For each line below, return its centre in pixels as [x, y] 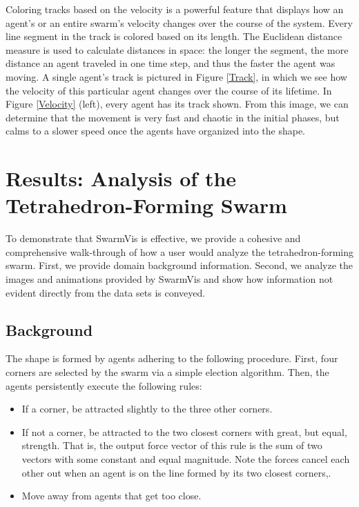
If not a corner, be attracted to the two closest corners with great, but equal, [184, 431]
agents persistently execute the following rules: [104, 385]
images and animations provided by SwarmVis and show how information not [169, 279]
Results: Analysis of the [121, 178]
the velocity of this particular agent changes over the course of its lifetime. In [169, 90]
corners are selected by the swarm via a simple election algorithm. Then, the [167, 372]
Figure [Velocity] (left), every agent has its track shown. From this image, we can [177, 104]
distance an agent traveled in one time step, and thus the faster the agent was [171, 63]
